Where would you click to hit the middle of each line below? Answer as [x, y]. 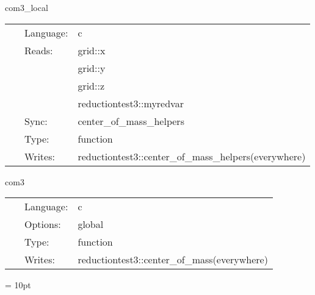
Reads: [39, 50]
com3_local [27, 7]
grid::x [92, 50]
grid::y [92, 68]
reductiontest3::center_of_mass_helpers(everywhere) [192, 156]
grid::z [91, 85]
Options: [43, 224]
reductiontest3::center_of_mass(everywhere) [173, 260]
